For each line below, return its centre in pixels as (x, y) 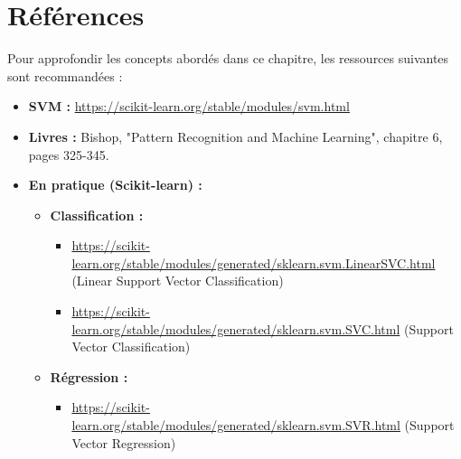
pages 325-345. (69, 154)
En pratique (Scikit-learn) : (115, 185)
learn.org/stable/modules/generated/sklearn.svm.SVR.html (236, 425)
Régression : (89, 376)
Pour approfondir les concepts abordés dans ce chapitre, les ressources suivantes (228, 58)
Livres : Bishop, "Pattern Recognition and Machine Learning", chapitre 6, (235, 136)
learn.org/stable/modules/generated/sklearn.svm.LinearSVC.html (254, 262)
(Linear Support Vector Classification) (178, 281)
